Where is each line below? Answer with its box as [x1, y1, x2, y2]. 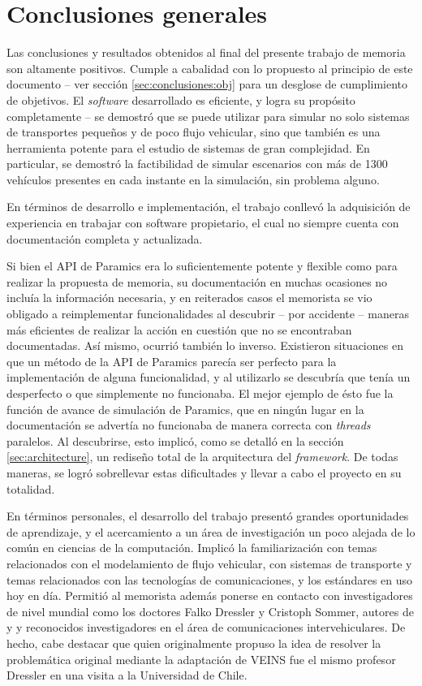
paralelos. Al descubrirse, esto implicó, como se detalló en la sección [6, 432, 344, 449]
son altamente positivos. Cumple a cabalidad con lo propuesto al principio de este [6, 59, 413, 76]
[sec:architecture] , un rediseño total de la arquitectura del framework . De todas [6, 448, 398, 465]
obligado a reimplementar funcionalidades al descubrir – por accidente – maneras [6, 305, 409, 322]
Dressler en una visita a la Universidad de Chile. [6, 667, 248, 684]
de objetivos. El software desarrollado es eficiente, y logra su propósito [6, 91, 355, 108]
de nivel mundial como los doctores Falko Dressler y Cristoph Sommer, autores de [6, 602, 414, 619]
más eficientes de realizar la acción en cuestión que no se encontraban [6, 321, 352, 338]
